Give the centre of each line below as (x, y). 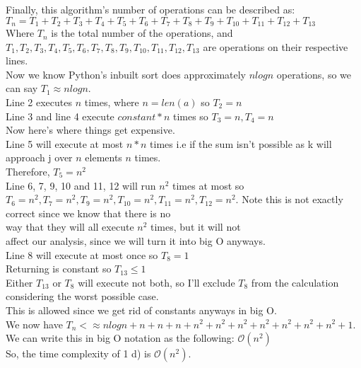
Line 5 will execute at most (65, 143)
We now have (34, 324)
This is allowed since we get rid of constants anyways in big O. (141, 310)
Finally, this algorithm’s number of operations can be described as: (150, 9)
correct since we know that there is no (88, 213)
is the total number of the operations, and (142, 33)
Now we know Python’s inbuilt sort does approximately (126, 74)
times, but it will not (196, 227)
